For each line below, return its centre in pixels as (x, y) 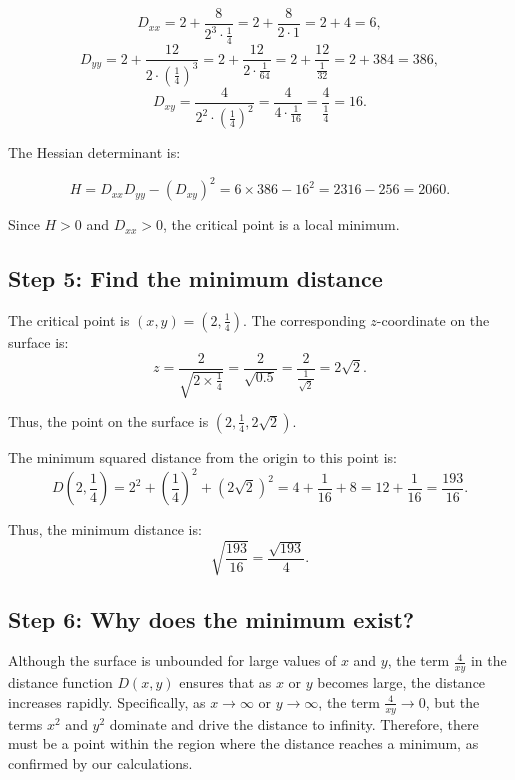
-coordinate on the (433, 319)
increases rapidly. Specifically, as (107, 701)
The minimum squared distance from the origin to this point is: (202, 456)
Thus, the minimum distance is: (105, 529)
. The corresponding (304, 319)
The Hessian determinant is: (94, 152)
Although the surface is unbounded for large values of (172, 660)
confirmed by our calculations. (100, 762)
